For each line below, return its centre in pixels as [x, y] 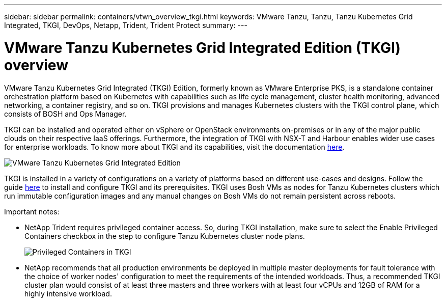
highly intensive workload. [68, 293]
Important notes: [32, 211]
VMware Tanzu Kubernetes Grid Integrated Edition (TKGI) [202, 48]
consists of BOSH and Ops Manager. [65, 114]
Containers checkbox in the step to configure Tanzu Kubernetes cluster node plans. [165, 236]
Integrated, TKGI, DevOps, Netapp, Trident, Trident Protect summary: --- [126, 25]
